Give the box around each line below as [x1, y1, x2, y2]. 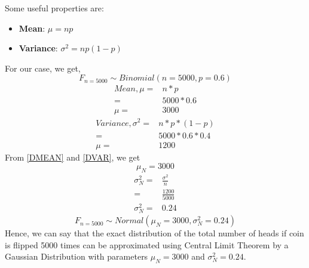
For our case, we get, [5, 61, 81, 74]
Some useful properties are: [5, 2, 104, 14]
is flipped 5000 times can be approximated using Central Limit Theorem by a [5, 238, 289, 251]
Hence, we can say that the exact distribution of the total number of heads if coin [5, 227, 304, 239]
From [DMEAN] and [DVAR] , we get [5, 150, 140, 163]
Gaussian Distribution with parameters [5, 250, 148, 263]
